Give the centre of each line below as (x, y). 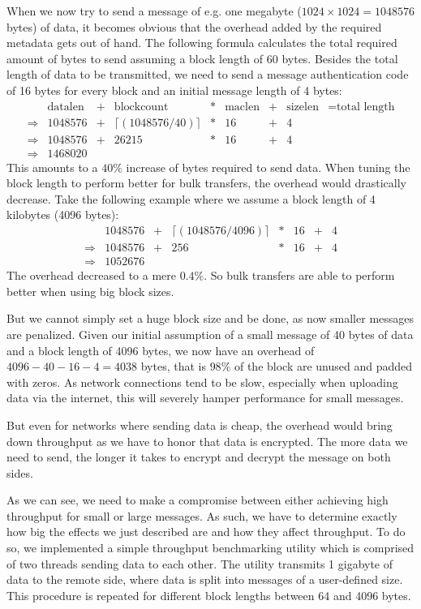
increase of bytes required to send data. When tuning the (268, 167)
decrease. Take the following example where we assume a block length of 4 (191, 198)
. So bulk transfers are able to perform (299, 275)
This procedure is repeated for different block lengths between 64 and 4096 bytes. (209, 595)
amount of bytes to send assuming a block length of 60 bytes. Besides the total (202, 58)
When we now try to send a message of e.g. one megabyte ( (154, 11)
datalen (66, 107)
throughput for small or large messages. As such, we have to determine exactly (202, 515)
